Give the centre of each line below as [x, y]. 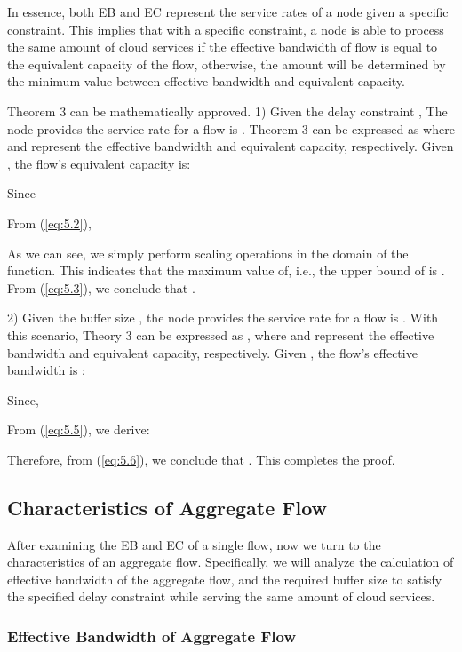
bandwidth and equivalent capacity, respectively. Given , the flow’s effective [212, 352]
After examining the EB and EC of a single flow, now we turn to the [194, 544]
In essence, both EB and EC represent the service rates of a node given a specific [228, 12]
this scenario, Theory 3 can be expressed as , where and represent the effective [221, 334]
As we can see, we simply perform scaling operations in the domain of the [208, 253]
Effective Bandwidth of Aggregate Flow [151, 636]
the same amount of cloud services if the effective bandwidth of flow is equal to [223, 47]
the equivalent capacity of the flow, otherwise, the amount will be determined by [227, 64]
